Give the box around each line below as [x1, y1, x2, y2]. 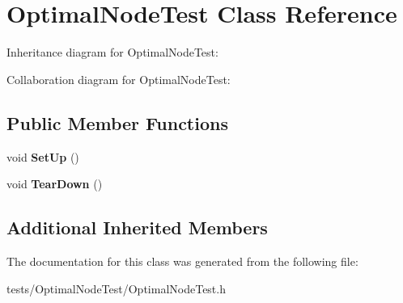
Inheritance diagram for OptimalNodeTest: [6, 44, 218, 61]
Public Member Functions [6, 110, 228, 135]
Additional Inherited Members [6, 215, 268, 240]
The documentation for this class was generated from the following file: [6, 252, 358, 269]
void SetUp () [6, 148, 79, 165]
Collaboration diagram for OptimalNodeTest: [6, 70, 231, 87]
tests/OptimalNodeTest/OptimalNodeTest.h [6, 280, 226, 297]
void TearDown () [6, 175, 103, 192]
